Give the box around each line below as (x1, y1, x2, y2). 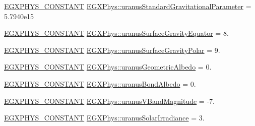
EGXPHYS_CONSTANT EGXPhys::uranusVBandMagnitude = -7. (4, 95, 215, 106)
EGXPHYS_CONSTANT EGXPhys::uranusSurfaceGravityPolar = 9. (4, 44, 220, 55)
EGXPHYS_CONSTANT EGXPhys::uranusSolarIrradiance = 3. (4, 112, 205, 123)
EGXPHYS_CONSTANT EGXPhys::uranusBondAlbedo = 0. (4, 78, 196, 89)
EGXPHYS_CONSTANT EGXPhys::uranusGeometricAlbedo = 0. (4, 61, 212, 72)
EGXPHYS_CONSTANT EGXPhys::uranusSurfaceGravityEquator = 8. (4, 28, 229, 38)
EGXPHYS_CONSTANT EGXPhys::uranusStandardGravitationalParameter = (4, 1, 251, 11)
